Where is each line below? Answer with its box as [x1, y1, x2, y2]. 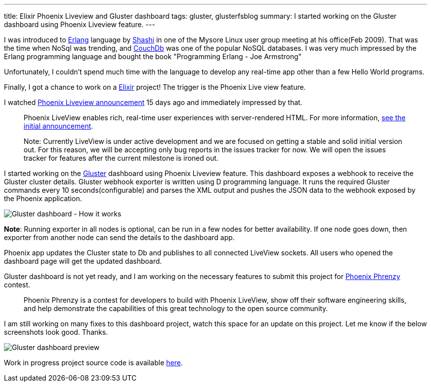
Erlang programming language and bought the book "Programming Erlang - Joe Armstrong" [4, 52, 302, 61]
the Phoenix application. [4, 194, 82, 203]
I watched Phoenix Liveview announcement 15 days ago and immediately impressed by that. [4, 98, 303, 106]
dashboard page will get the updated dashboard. [4, 257, 162, 265]
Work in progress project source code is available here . [4, 358, 183, 367]
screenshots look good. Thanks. [4, 328, 108, 336]
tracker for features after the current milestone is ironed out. [24, 154, 218, 162]
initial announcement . [24, 122, 93, 130]
